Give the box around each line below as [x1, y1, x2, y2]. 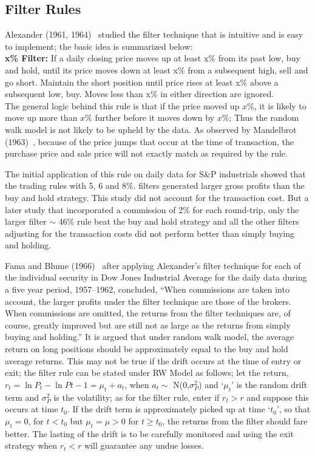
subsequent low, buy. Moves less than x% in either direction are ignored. [5, 87, 274, 100]
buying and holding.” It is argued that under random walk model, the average [5, 330, 294, 343]
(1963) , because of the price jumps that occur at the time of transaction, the [5, 135, 294, 148]
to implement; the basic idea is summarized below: [5, 39, 193, 52]
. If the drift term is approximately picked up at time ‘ [67, 403, 271, 415]
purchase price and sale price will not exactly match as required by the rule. [5, 147, 288, 160]
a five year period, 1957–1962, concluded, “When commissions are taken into [5, 283, 290, 296]
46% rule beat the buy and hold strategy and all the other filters [58, 215, 299, 228]
